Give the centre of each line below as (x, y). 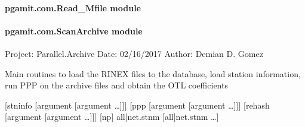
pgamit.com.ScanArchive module (74, 31)
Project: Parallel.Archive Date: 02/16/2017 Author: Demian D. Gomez (134, 53)
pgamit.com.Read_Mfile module (73, 7)
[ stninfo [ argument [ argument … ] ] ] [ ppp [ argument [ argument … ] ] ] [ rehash (137, 105)
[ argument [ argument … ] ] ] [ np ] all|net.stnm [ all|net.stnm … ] (112, 117)
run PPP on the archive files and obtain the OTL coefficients (116, 85)
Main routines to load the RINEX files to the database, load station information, (153, 73)
